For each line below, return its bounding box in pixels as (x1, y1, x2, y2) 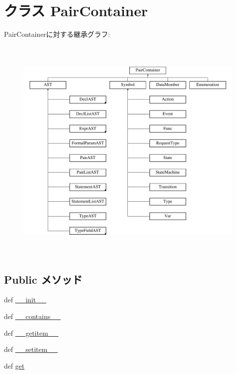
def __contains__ (4, 311, 61, 321)
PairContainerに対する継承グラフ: (4, 29, 110, 39)
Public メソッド (4, 271, 83, 287)
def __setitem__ (4, 344, 58, 354)
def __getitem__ (4, 327, 59, 338)
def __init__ (4, 294, 46, 305)
